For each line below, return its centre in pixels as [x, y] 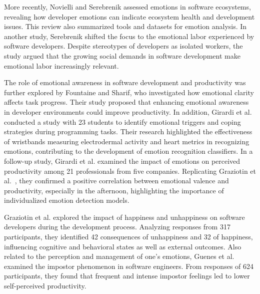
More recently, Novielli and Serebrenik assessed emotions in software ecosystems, [127, 7]
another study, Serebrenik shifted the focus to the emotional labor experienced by [129, 36]
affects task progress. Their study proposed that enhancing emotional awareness [126, 102]
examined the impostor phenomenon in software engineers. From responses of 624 [129, 266]
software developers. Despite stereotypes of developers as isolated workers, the [123, 46]
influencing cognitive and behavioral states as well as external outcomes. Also [123, 246]
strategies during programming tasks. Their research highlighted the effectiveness [128, 131]
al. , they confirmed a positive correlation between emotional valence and [116, 181]
